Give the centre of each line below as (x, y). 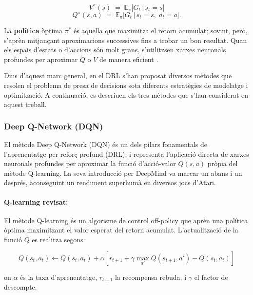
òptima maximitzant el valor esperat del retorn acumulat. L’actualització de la (121, 230)
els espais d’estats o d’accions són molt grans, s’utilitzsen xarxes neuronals (115, 50)
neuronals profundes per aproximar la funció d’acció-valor (90, 163)
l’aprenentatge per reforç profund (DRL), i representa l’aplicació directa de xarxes (126, 154)
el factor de (211, 277)
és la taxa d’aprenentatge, (59, 277)
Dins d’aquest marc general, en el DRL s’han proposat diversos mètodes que (118, 75)
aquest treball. (25, 104)
